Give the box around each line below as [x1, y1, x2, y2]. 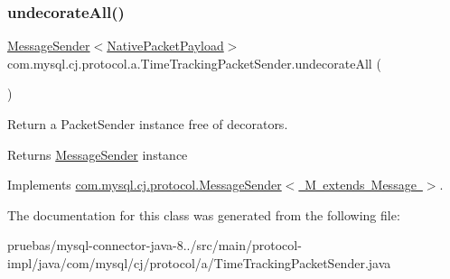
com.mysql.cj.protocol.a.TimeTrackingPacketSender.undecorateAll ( [7, 53, 381, 72]
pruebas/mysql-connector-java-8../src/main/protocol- [7, 236, 302, 255]
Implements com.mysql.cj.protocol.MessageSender [7, 175, 282, 194]
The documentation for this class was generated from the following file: [7, 205, 400, 224]
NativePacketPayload [107, 36, 224, 55]
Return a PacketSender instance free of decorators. [7, 115, 288, 133]
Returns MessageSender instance [7, 144, 188, 163]
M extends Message [305, 175, 417, 194]
